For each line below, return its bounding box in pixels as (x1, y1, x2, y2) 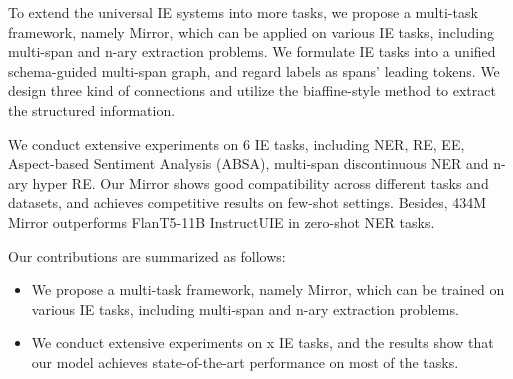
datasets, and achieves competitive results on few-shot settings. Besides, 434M (8, 192, 487, 213)
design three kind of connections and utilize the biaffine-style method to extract (8, 80, 496, 101)
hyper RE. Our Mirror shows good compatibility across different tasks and (32, 172, 489, 193)
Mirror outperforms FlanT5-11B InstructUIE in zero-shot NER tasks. (8, 211, 435, 232)
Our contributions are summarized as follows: (8, 245, 286, 266)
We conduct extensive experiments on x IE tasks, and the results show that (31, 332, 494, 353)
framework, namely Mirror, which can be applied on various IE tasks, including (8, 21, 495, 42)
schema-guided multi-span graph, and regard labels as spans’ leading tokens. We (8, 60, 500, 81)
